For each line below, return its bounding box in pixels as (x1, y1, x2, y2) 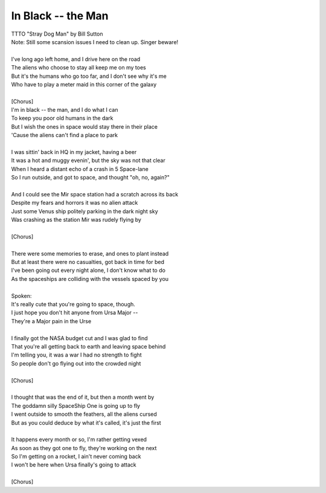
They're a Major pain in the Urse (11, 317, 92, 324)
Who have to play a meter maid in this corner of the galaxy (11, 80, 157, 88)
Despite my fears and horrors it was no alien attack (11, 199, 138, 207)
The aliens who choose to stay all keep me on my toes (11, 64, 146, 71)
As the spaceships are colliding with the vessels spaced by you (11, 275, 169, 282)
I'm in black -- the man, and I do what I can (11, 106, 118, 114)
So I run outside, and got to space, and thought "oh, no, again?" (11, 174, 170, 181)
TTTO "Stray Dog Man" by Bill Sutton (11, 30, 103, 37)
